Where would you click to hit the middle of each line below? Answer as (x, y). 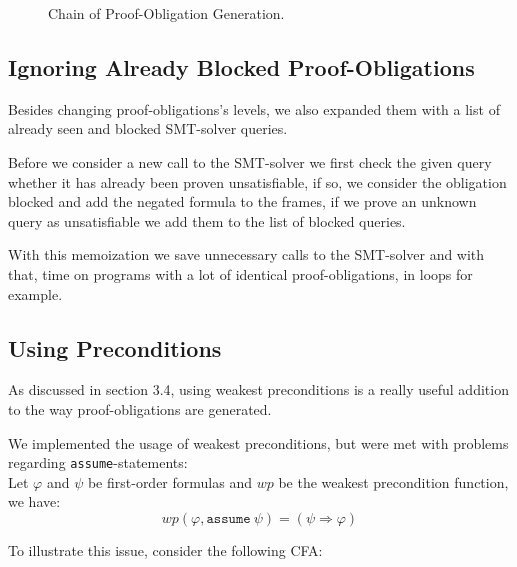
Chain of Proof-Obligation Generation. (166, 13)
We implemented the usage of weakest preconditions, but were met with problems (258, 442)
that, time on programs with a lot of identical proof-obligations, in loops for (240, 273)
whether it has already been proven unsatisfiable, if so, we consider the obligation (257, 181)
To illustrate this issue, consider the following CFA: (165, 549)
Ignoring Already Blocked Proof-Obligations (241, 66)
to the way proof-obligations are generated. (140, 408)
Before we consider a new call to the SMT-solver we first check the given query (250, 161)
